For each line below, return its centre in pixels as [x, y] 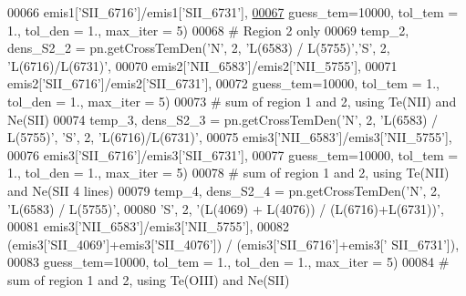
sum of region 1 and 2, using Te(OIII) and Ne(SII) [149, 279]
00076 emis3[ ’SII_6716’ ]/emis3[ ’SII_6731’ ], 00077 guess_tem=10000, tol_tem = [233, 154]
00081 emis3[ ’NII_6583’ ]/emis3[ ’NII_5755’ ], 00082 [148, 226]
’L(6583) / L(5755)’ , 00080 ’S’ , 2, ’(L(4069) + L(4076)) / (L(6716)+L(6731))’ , [226, 208]
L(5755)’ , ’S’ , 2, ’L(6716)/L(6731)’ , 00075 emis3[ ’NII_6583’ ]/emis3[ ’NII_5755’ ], [230, 137]
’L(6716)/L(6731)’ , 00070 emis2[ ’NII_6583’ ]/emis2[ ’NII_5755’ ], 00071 [202, 65]
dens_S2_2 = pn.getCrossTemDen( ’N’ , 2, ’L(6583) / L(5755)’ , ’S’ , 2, [199, 48]
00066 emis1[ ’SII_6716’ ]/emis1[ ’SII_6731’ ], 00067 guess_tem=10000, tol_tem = [233, 12]
